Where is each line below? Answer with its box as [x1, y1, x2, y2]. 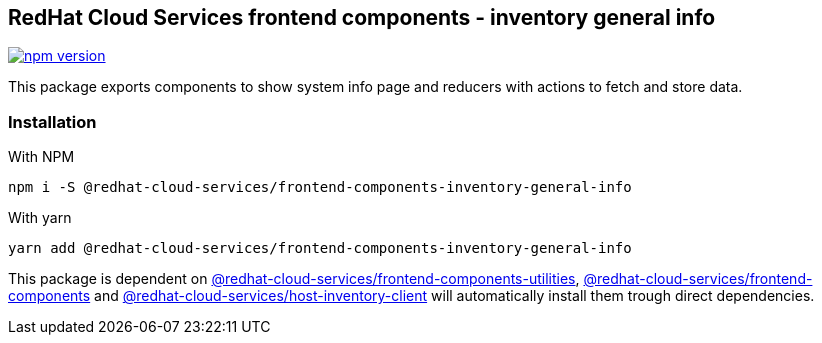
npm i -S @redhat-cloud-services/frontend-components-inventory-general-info [8, 179, 632, 196]
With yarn [8, 209, 72, 227]
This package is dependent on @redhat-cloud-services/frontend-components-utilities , [8, 270, 580, 288]
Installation [8, 111, 97, 132]
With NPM [8, 148, 75, 166]
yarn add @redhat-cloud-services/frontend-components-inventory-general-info [8, 240, 632, 257]
